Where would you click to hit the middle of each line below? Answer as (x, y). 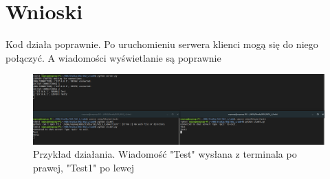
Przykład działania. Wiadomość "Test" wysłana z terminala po (165, 154)
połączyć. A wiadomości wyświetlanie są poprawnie (113, 57)
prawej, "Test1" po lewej (84, 167)
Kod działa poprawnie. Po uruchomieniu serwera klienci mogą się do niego (162, 44)
